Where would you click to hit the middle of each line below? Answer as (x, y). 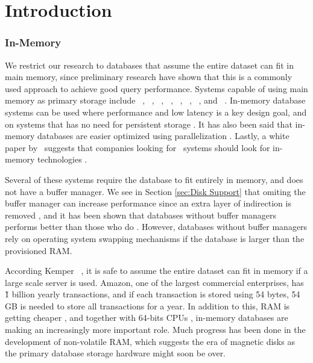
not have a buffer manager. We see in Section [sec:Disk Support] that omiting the (155, 191)
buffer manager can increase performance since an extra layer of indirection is (148, 203)
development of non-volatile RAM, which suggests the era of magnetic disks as (150, 341)
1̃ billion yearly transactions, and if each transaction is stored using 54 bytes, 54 (153, 294)
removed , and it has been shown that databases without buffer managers (141, 215)
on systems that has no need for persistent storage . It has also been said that (149, 124)
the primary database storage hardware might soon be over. (115, 353)
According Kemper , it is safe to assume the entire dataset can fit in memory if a (156, 271)
